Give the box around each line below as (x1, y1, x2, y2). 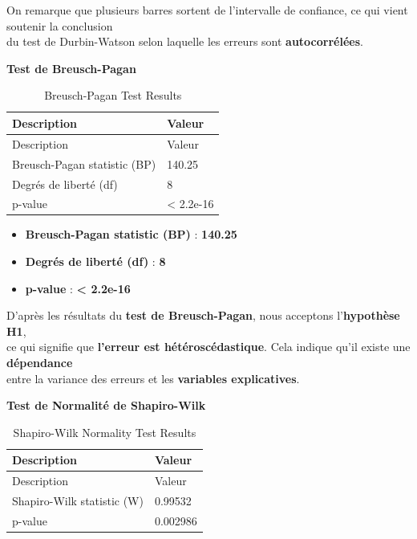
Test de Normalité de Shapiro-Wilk (6, 397, 206, 414)
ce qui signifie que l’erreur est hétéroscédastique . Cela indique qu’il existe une (6, 338, 411, 355)
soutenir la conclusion (6, 17, 113, 34)
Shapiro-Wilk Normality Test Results (13, 423, 196, 440)
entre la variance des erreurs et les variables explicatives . (6, 370, 300, 386)
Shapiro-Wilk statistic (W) (12, 492, 144, 509)
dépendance (6, 354, 73, 370)
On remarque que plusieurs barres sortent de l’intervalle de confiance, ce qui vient (6, 2, 408, 18)
